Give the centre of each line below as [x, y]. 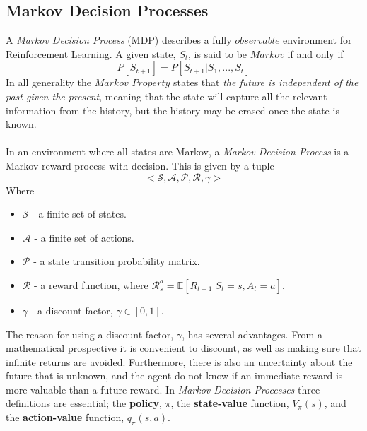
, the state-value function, [230, 403]
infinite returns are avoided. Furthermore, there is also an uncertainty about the [179, 361]
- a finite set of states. [79, 214]
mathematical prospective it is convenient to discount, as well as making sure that [183, 348]
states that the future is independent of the [266, 82]
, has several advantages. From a [252, 334]
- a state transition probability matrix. [117, 261]
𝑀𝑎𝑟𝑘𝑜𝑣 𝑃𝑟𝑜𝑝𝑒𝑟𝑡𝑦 [132, 84]
